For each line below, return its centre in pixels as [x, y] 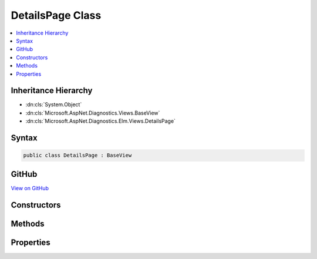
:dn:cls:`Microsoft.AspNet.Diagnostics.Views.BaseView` [93, 113]
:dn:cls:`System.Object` [54, 105]
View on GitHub [30, 188]
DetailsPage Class [56, 15]
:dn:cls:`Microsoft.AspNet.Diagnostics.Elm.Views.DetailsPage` [101, 121]
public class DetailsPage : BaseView [77, 155]
